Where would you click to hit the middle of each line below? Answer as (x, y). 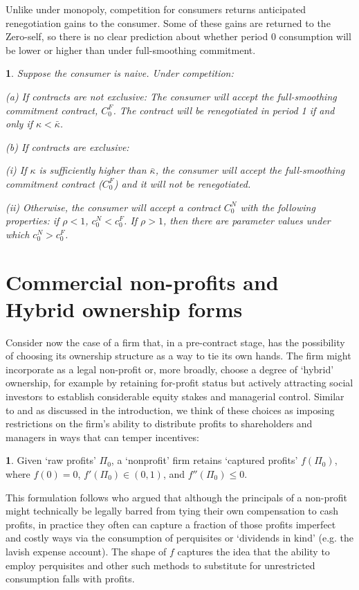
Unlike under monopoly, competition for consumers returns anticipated (156, 9)
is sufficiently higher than (93, 170)
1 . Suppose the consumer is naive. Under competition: (120, 73)
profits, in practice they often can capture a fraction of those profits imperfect (171, 524)
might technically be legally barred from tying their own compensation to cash (172, 511)
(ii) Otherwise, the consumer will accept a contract (113, 207)
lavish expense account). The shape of (86, 551)
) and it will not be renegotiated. (182, 183)
